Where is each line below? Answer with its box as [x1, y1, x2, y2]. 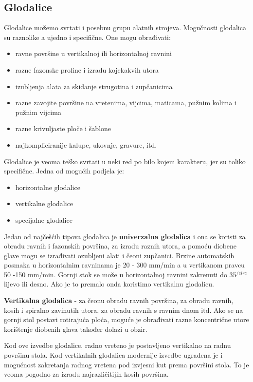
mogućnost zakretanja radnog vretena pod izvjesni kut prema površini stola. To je [4, 359, 249, 369]
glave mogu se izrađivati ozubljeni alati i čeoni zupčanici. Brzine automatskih [4, 250, 235, 260]
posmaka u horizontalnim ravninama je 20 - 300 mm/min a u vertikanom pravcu [4, 260, 245, 270]
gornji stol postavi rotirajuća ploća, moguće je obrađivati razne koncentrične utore [4, 314, 249, 325]
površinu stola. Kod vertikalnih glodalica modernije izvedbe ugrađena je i [4, 350, 223, 360]
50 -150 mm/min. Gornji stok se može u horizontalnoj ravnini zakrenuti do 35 [4, 269, 236, 279]
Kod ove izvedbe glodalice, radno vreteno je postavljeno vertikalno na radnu [4, 340, 231, 350]
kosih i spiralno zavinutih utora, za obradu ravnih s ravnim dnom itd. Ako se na [4, 305, 243, 315]
